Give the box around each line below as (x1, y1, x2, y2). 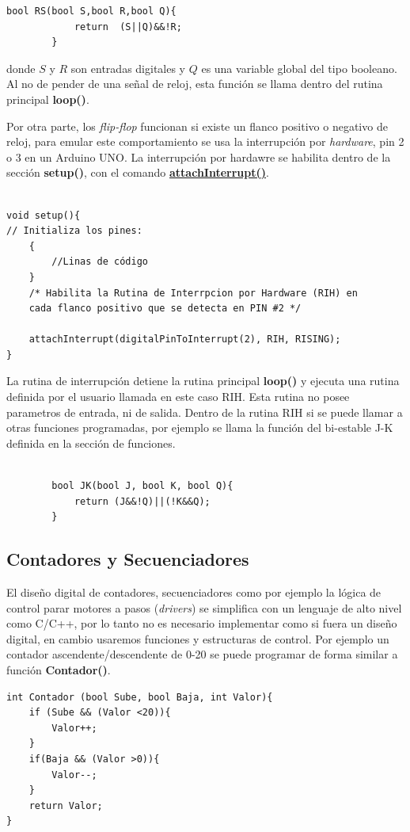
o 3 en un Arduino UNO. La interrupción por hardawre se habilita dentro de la (6, 148, 391, 165)
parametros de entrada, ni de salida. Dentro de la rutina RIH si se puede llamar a (6, 403, 403, 420)
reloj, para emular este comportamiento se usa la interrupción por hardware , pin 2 (6, 133, 404, 150)
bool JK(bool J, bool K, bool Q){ (51, 480, 233, 492)
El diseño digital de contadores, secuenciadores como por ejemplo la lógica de (6, 584, 382, 601)
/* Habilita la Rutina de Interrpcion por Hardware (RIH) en (28, 287, 358, 299)
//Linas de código (51, 256, 148, 268)
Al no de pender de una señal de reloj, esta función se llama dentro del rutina (6, 75, 383, 92)
